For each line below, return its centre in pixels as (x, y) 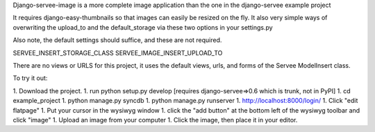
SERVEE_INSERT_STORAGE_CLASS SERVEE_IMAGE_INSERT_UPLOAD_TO (118, 53)
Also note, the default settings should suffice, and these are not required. (117, 40)
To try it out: (30, 78)
